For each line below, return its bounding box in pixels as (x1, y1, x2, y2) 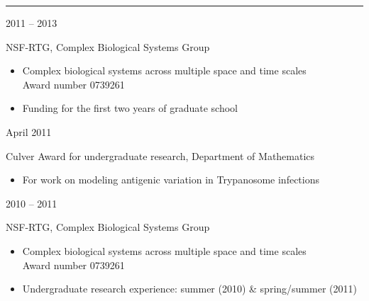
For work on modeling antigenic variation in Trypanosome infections (22, 172, 320, 187)
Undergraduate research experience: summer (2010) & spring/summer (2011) (22, 281, 357, 296)
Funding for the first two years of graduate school (22, 101, 238, 115)
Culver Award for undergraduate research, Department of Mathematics (6, 148, 315, 163)
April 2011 (6, 124, 52, 139)
